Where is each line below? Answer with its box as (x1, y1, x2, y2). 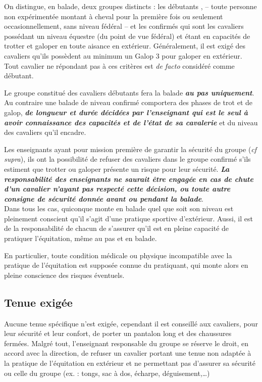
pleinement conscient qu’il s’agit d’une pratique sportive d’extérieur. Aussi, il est (4, 213, 253, 223)
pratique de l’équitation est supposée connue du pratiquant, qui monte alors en (4, 260, 248, 270)
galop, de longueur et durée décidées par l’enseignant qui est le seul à (4, 107, 248, 117)
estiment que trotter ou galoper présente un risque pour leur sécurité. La (4, 163, 230, 174)
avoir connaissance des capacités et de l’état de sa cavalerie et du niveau (4, 117, 258, 127)
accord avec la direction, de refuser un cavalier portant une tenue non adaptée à (4, 348, 251, 358)
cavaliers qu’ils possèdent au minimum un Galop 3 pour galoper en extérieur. (4, 50, 242, 61)
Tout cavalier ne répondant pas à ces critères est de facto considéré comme (4, 60, 235, 71)
